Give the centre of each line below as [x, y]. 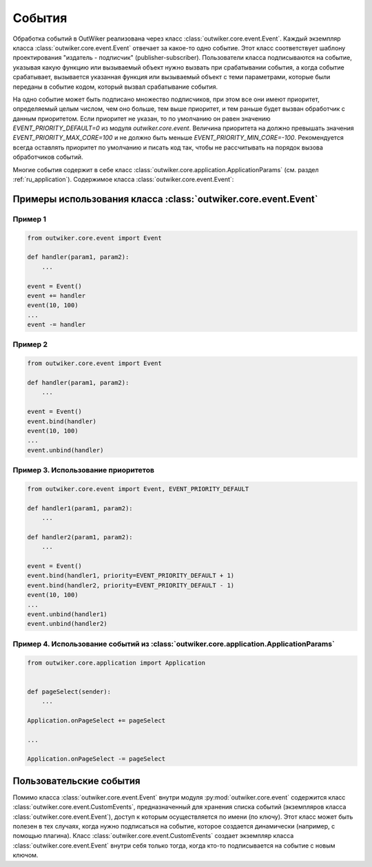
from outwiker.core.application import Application [116, 662]
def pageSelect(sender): [69, 691]
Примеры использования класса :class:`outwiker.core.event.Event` [165, 199]
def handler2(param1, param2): [80, 537]
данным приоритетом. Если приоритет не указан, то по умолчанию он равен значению [142, 118]
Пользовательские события [76, 781]
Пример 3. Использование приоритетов [84, 470]
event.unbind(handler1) [68, 614]
